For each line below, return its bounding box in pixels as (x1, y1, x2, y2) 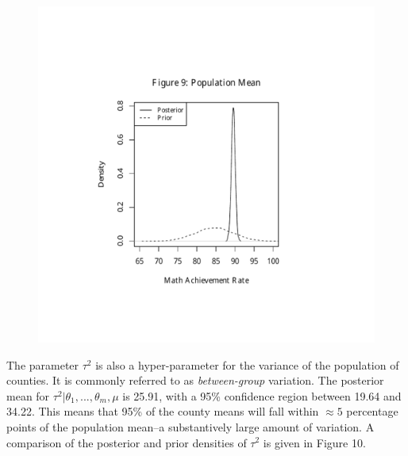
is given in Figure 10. (263, 434, 366, 450)
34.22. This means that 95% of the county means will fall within (6, 403, 319, 420)
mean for (6, 387, 50, 404)
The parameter (6, 356, 79, 373)
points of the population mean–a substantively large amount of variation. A (6, 418, 375, 435)
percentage (346, 403, 398, 420)
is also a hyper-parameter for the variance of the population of (95, 356, 399, 373)
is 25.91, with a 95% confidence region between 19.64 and (122, 387, 402, 404)
